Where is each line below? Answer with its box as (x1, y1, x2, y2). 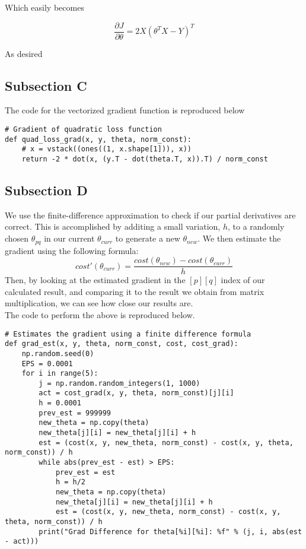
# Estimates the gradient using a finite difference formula (5, 329, 251, 338)
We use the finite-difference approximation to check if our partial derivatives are (5, 208, 296, 221)
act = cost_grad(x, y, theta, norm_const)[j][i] (39, 389, 234, 398)
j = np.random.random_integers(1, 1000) (39, 379, 200, 388)
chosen (5, 232, 29, 245)
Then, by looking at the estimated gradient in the (5, 274, 186, 286)
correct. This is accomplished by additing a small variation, (5, 220, 221, 233)
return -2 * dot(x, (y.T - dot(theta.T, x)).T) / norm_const (21, 155, 268, 164)
